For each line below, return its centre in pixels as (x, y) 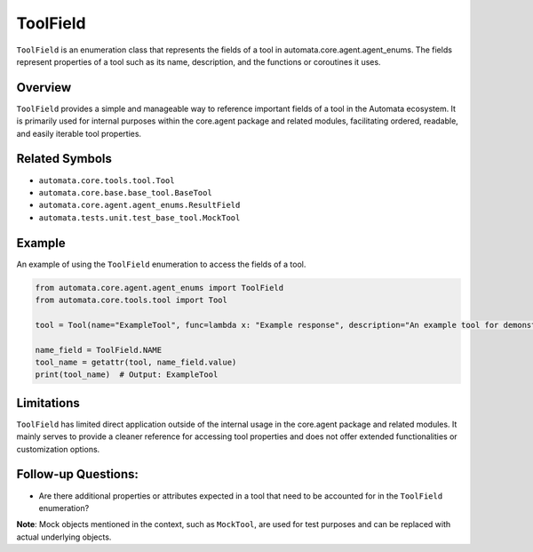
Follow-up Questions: (78, 474)
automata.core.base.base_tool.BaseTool (125, 192)
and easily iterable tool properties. (79, 133)
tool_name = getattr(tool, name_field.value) (136, 362)
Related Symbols (64, 159)
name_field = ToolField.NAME (99, 350)
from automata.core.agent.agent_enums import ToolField (159, 288)
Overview (44, 88)
